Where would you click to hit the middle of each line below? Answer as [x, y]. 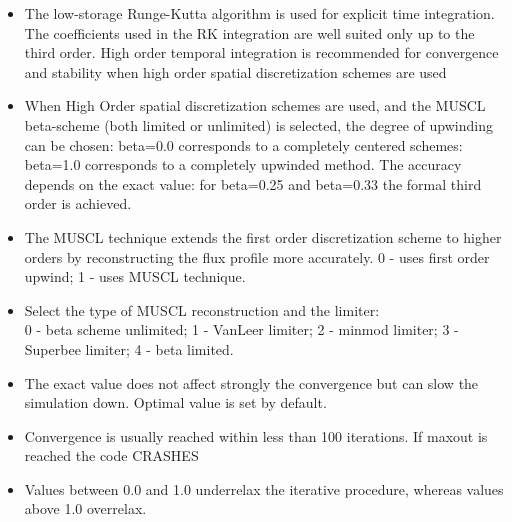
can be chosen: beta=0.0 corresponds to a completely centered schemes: [243, 144]
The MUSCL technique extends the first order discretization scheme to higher [263, 236]
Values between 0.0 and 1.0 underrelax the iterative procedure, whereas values [264, 488]
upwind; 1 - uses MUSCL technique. [135, 276]
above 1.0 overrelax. [85, 508]
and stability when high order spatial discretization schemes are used [235, 71]
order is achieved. [78, 203]
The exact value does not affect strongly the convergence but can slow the [251, 382]
